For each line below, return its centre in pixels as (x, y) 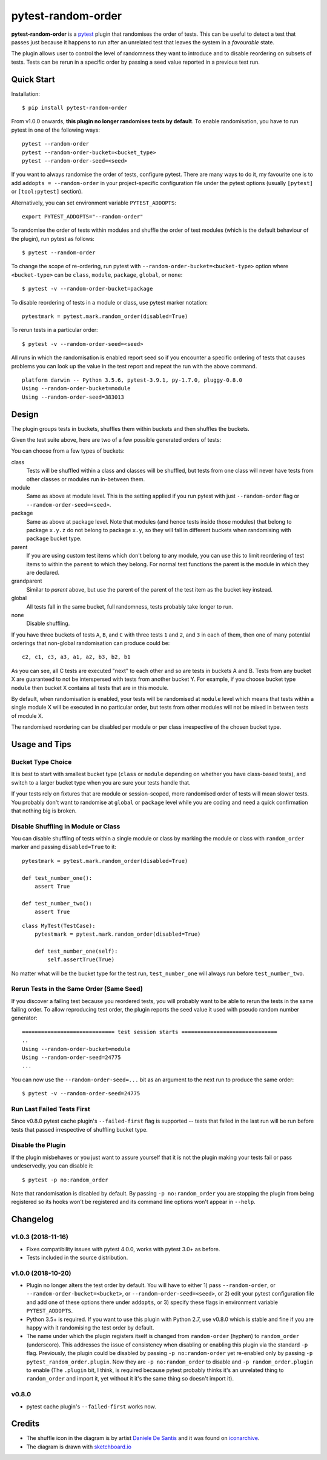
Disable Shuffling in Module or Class (66, 826)
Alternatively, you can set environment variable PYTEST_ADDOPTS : (94, 203)
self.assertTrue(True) (81, 960)
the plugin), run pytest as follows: (53, 238)
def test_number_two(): (57, 903)
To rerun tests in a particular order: (54, 330)
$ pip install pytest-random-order (75, 108)
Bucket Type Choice (41, 762)
